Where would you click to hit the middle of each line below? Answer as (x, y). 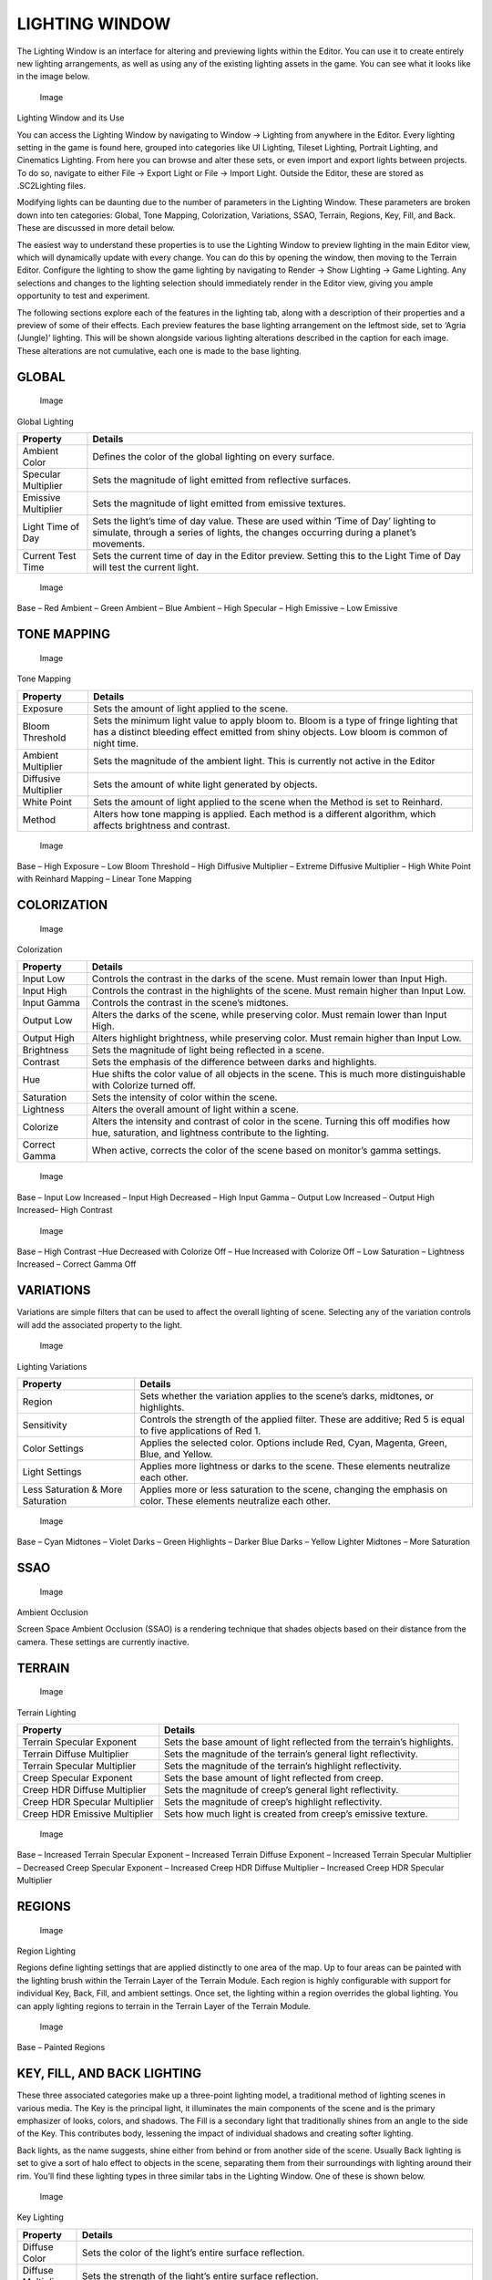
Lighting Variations (52, 1366)
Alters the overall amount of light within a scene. (195, 1110)
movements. (119, 544)
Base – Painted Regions (61, 2047)
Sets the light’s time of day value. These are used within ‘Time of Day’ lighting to (264, 521)
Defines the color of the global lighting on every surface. (214, 456)
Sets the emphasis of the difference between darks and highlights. (234, 1062)
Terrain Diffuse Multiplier (76, 1754)
